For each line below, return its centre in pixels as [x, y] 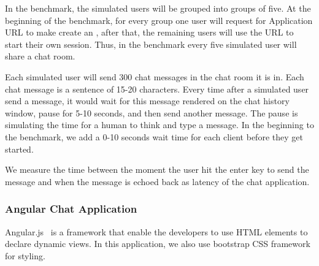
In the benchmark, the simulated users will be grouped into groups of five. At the [158, 8]
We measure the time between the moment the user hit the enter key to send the [157, 169]
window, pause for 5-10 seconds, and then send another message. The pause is [152, 112]
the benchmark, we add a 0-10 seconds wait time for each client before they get [154, 136]
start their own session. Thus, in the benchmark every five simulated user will [151, 44]
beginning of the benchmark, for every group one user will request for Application [159, 20]
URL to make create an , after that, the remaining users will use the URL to [149, 32]
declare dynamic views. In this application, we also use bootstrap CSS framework [158, 244]
